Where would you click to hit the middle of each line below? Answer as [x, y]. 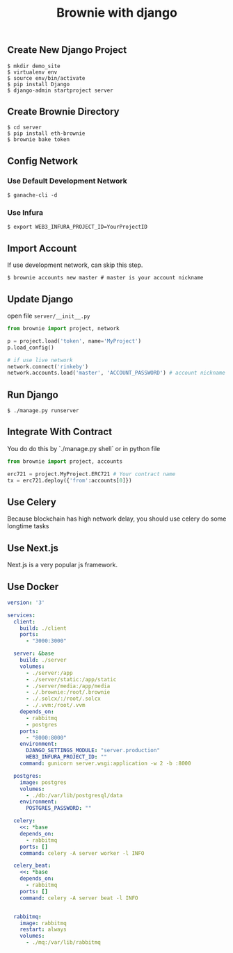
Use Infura [25, 213]
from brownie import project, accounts [65, 461]
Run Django [33, 394]
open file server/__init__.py [49, 316]
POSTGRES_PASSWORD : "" [58, 808]
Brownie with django [117, 13]
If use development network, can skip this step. [75, 265]
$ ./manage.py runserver [43, 411]
